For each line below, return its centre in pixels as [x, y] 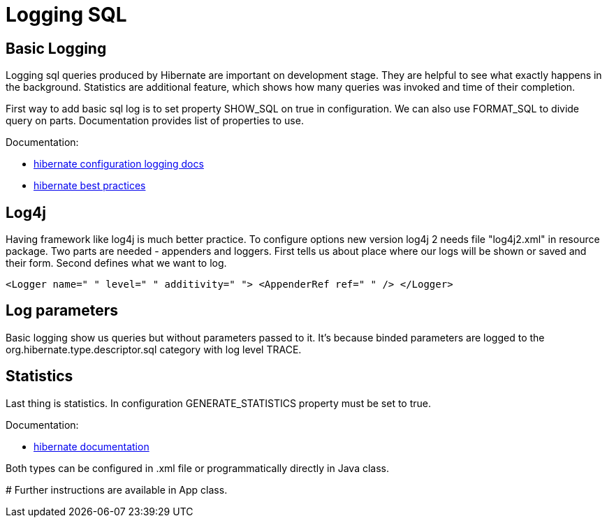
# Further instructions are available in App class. [117, 489]
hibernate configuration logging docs [119, 164]
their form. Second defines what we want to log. [116, 263]
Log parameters [62, 311]
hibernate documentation [92, 446]
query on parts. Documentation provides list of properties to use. [155, 121]
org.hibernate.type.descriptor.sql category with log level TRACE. [154, 349]
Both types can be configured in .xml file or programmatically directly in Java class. [198, 468]
